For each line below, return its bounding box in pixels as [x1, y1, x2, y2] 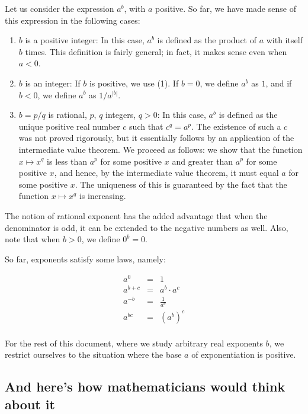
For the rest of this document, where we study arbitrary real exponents [5, 336, 263, 349]
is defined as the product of [157, 34, 256, 46]
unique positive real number [18, 120, 120, 132]
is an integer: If [25, 76, 81, 89]
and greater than [172, 155, 233, 167]
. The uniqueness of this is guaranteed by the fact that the [75, 178, 287, 190]
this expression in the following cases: [5, 14, 140, 26]
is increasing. [79, 190, 126, 202]
